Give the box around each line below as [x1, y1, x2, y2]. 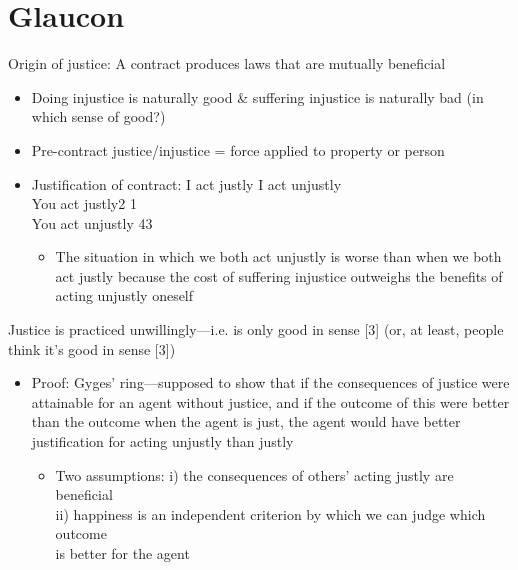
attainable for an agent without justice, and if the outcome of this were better [31, 391, 510, 412]
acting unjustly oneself [55, 285, 194, 306]
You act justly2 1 [31, 193, 137, 214]
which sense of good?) [31, 106, 166, 127]
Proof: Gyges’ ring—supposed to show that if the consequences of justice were [31, 372, 510, 393]
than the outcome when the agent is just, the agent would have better [31, 411, 461, 432]
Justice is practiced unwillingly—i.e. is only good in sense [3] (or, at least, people [8, 319, 504, 340]
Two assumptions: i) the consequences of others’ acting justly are [55, 464, 454, 485]
